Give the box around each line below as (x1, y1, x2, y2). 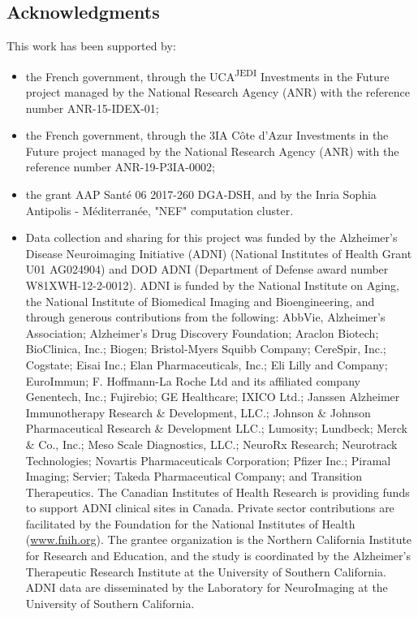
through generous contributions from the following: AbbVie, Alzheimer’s (25, 308, 386, 326)
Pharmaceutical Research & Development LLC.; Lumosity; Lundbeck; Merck (25, 420, 408, 437)
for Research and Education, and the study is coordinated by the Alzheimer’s (25, 547, 411, 564)
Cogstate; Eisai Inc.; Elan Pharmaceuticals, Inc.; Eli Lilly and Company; (25, 356, 388, 373)
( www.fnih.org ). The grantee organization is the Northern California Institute (25, 531, 412, 548)
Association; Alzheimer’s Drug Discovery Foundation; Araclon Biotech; (25, 324, 379, 341)
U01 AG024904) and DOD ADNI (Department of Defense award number (25, 261, 389, 278)
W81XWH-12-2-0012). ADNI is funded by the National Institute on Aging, (25, 276, 399, 293)
